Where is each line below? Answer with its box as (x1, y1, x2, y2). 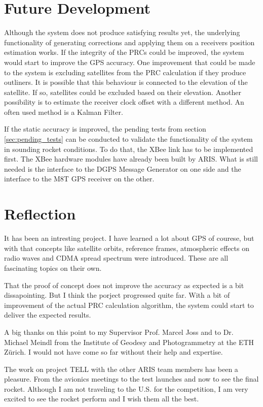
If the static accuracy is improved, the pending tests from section (4, 123, 206, 134)
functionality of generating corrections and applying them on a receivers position (4, 37, 255, 47)
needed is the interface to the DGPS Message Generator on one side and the (4, 163, 241, 174)
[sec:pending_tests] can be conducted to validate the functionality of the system (4, 134, 253, 144)
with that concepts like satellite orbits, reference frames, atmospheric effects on (4, 242, 249, 253)
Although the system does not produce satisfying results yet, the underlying (4, 27, 240, 38)
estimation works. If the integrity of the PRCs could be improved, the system (4, 47, 244, 57)
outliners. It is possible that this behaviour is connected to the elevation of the (4, 77, 248, 87)
